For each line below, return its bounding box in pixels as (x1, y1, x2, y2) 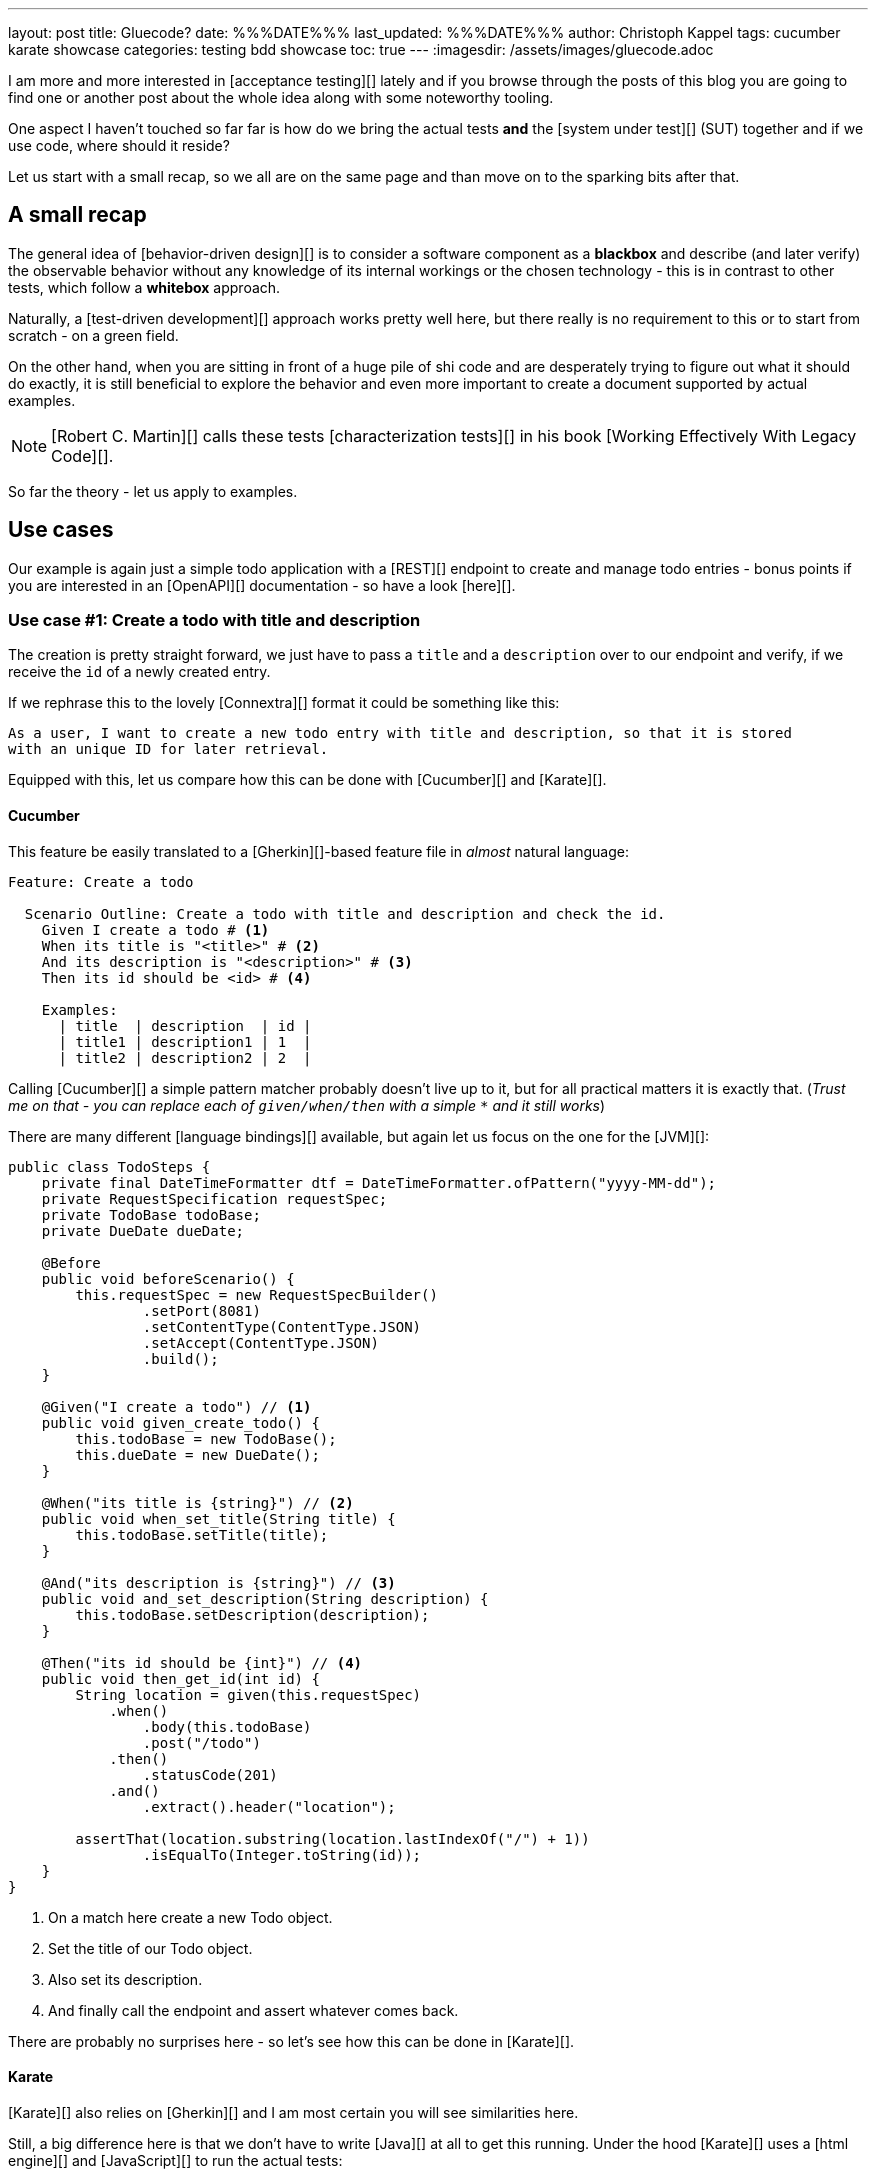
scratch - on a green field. (8, 326, 179, 344)
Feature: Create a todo (8, 873, 194, 890)
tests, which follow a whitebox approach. (8, 278, 281, 296)
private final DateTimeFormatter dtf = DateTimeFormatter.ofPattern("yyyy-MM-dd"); (41, 1174, 717, 1191)
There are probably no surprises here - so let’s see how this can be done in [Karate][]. (8, 2032, 575, 2050)
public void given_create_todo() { (41, 1414, 320, 1431)
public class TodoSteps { (8, 1158, 211, 1175)
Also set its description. (48, 1970, 203, 1988)
